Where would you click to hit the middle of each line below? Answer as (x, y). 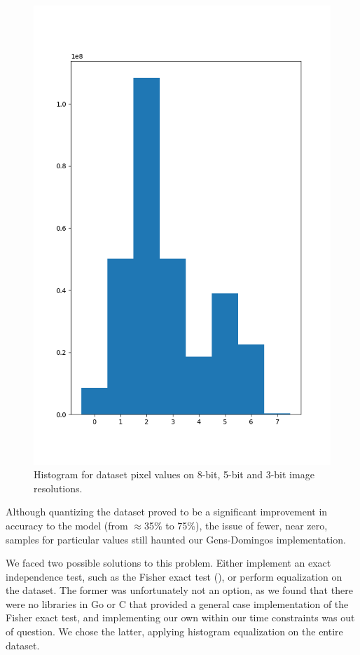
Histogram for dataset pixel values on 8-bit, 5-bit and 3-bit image (174, 474)
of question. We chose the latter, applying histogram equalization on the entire (174, 632)
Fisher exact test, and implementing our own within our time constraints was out (180, 617)
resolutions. (58, 488)
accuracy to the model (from (67, 525)
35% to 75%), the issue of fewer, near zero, (236, 525)
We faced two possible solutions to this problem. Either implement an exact (168, 563)
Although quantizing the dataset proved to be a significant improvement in (167, 512)
